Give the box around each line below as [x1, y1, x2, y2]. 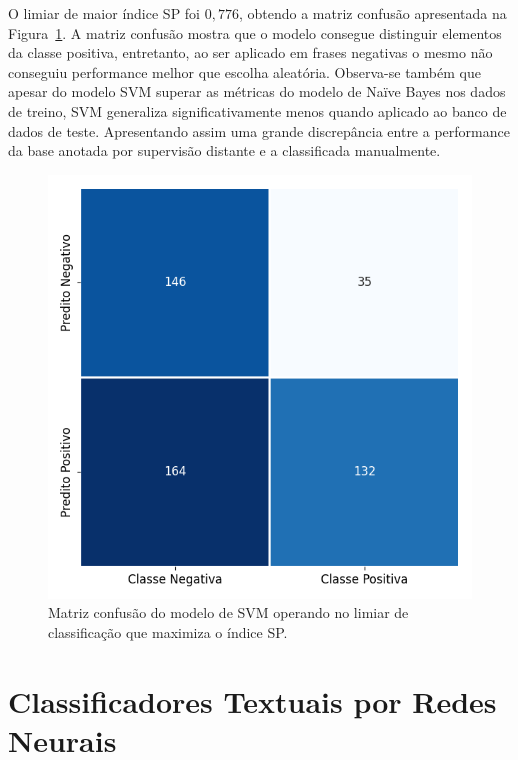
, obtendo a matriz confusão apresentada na [238, 3, 507, 23]
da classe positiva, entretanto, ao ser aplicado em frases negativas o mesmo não [8, 42, 493, 63]
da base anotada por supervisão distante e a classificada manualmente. [8, 140, 441, 161]
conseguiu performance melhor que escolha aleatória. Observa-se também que [8, 61, 481, 82]
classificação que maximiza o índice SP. [48, 621, 288, 642]
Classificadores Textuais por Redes [8, 680, 497, 721]
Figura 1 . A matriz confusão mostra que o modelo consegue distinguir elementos [8, 22, 502, 43]
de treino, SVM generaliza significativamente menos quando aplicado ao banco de [8, 100, 507, 121]
